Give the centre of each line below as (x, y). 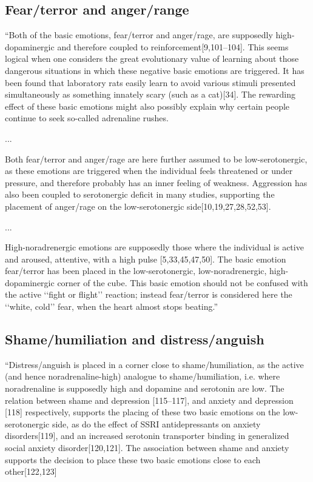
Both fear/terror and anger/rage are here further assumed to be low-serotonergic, (156, 159)
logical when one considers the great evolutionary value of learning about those (152, 59)
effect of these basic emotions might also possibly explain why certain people (147, 106)
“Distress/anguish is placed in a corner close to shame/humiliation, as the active (154, 364)
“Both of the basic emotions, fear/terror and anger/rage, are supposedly (139, 35)
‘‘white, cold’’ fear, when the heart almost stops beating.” (112, 306)
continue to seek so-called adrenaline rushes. (87, 118)
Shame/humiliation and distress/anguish (135, 339)
